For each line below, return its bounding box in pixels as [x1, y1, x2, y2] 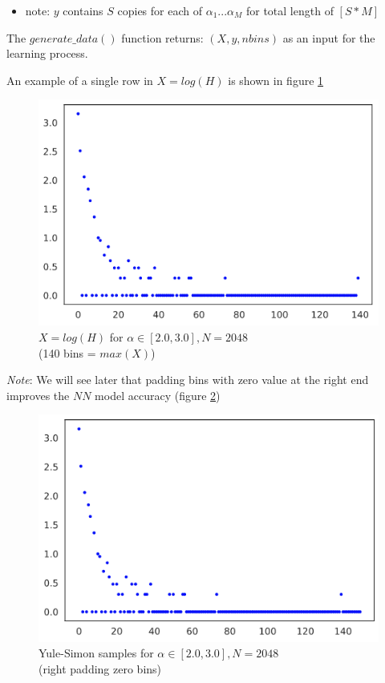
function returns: [121, 29, 204, 46]
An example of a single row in [6, 71, 153, 88]
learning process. [6, 45, 88, 62]
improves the [6, 386, 70, 403]
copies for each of [117, 2, 202, 18]
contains [63, 2, 103, 18]
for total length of [245, 2, 334, 18]
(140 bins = [38, 344, 96, 361]
